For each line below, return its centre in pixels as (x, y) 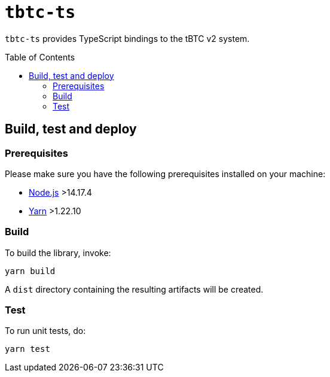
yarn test (27, 349)
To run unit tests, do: (45, 331)
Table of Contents (40, 57)
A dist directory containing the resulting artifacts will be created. (134, 289)
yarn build (30, 271)
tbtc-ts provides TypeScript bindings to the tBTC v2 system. (127, 38)
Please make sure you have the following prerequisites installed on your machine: (165, 174)
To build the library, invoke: (58, 253)
